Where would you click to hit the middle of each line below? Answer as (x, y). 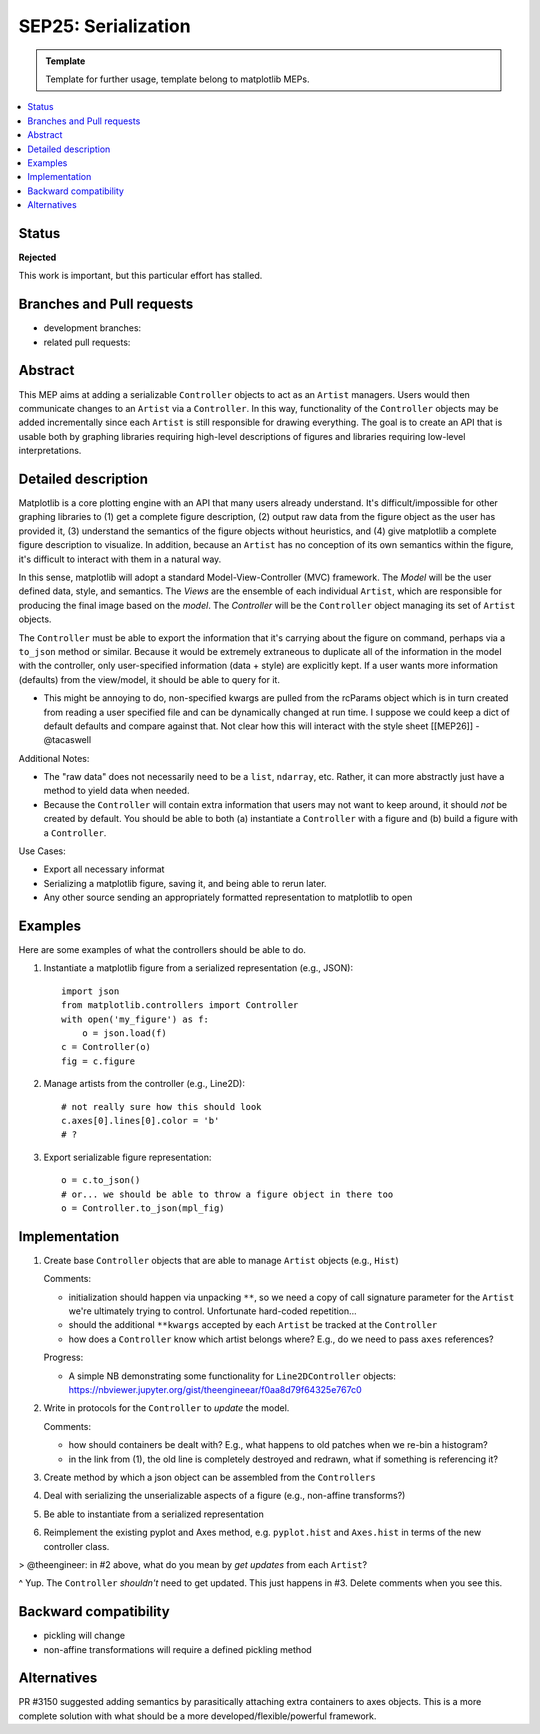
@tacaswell (67, 740)
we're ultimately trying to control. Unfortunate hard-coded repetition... (212, 1311)
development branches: (92, 328)
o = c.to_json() (101, 1180)
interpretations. (50, 451)
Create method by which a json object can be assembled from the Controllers (209, 1477)
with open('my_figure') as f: (135, 1019)
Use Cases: (42, 851)
